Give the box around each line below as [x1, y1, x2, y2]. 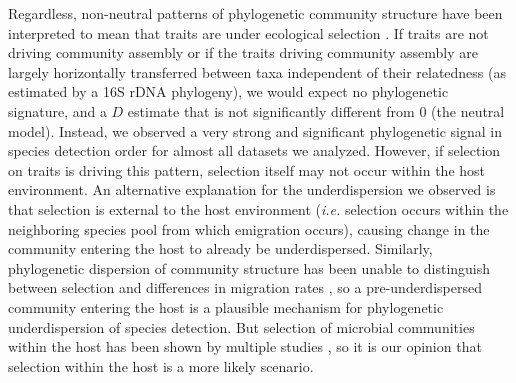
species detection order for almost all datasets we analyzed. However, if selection [8, 140, 501, 161]
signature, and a [8, 100, 107, 121]
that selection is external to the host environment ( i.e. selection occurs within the [8, 198, 509, 219]
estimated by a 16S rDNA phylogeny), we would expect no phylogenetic [8, 81, 449, 102]
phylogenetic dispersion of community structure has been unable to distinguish [8, 257, 491, 278]
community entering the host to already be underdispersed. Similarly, [8, 238, 433, 259]
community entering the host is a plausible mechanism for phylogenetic [8, 296, 444, 317]
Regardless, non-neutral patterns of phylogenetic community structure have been [8, 3, 503, 23]
